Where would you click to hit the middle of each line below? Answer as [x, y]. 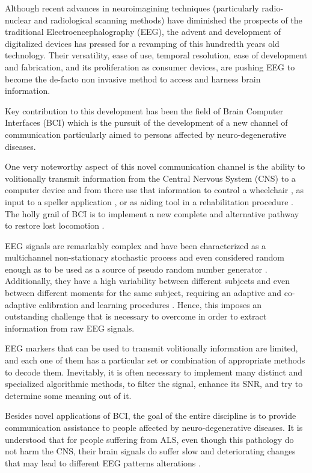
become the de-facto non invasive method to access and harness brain [133, 79]
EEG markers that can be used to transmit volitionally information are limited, [151, 348]
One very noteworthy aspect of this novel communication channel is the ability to [155, 166]
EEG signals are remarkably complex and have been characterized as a [136, 245]
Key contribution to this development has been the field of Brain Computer [144, 110]
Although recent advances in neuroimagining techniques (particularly [132, 8]
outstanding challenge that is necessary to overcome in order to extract [136, 316]
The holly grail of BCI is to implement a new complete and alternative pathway [152, 213]
